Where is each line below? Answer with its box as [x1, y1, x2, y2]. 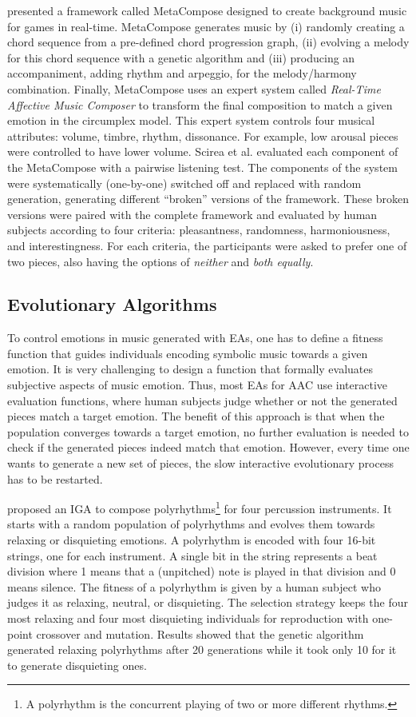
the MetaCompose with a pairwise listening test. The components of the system [7, 158, 398, 175]
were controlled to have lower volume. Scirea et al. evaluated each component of [7, 143, 398, 160]
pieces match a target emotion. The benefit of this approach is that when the [7, 408, 385, 424]
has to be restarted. [7, 470, 103, 487]
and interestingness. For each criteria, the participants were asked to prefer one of [7, 237, 407, 253]
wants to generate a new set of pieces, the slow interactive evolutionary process [7, 455, 394, 472]
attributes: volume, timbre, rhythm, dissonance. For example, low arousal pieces [7, 127, 398, 144]
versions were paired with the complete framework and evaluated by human [7, 205, 378, 222]
